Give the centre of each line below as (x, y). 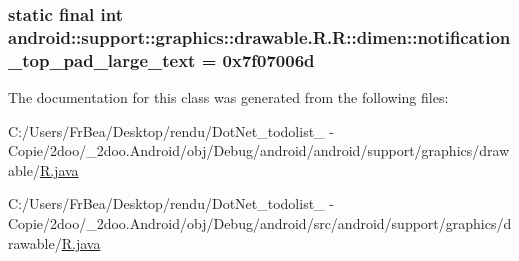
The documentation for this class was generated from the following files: (228, 97)
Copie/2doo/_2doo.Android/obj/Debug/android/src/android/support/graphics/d (260, 223)
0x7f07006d (268, 59)
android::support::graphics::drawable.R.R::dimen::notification (259, 36)
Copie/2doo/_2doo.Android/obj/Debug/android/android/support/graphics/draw (259, 150)
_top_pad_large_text (102, 59)
